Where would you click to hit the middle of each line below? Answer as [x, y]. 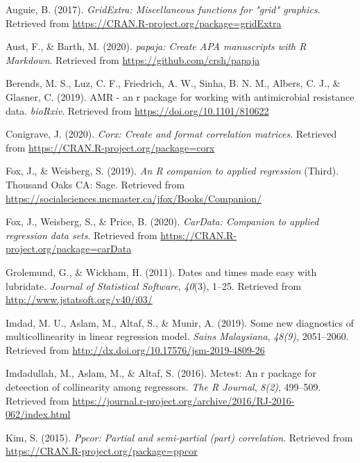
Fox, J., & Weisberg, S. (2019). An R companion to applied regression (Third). [172, 171]
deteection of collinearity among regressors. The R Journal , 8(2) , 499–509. [163, 387]
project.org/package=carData [69, 249]
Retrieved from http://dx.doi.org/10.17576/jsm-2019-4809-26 [135, 349]
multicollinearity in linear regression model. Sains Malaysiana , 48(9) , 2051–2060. [177, 336]
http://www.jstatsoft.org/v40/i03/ [79, 299]
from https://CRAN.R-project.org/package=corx [110, 147]
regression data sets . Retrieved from [82, 235]
